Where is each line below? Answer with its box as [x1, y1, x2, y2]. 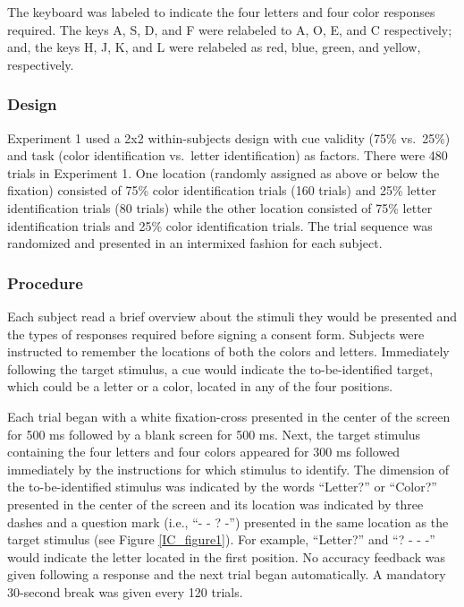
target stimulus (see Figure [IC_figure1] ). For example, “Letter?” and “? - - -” [7, 530, 435, 549]
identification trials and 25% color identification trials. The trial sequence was [7, 216, 433, 235]
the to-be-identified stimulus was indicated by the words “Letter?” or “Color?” [7, 477, 437, 496]
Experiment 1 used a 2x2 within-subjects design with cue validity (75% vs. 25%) [7, 128, 451, 147]
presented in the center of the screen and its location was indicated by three [7, 494, 424, 513]
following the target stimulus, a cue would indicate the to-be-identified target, [7, 359, 434, 378]
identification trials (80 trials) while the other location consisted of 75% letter [7, 198, 433, 217]
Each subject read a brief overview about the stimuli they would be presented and [7, 306, 458, 325]
